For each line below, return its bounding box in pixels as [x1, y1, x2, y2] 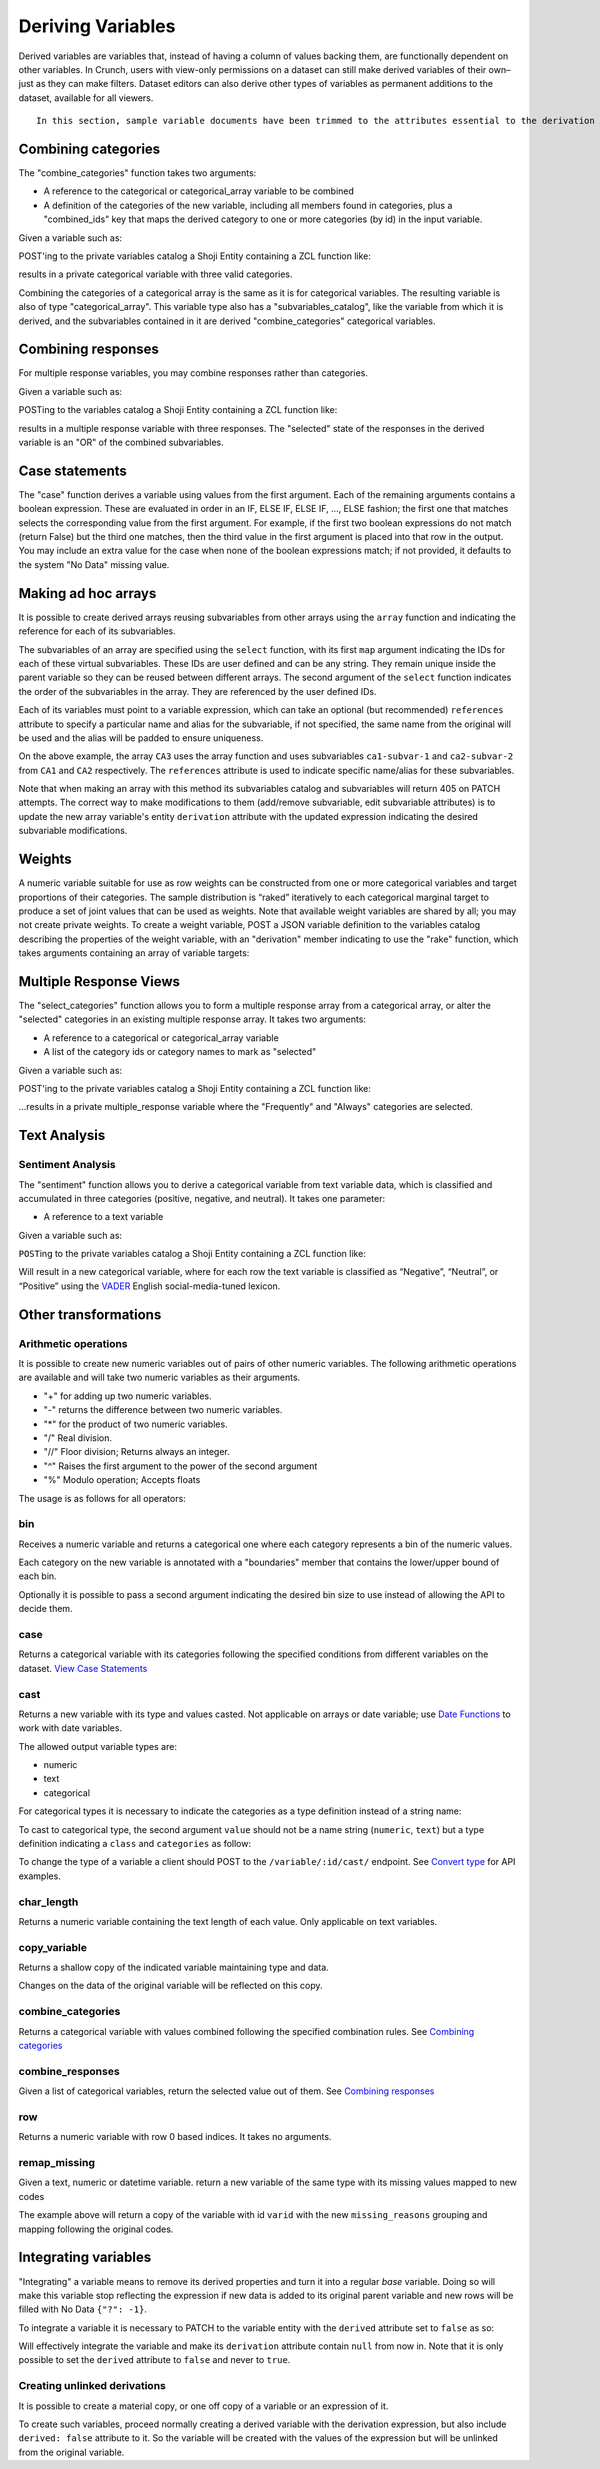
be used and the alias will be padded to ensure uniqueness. [18, 731, 264, 744]
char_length [18, 1895, 79, 1909]
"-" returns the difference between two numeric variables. [43, 1404, 283, 1416]
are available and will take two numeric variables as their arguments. [18, 1371, 301, 1384]
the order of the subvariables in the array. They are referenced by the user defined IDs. [18, 685, 377, 697]
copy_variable [18, 1940, 88, 1954]
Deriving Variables [18, 15, 176, 37]
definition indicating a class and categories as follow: [18, 1838, 252, 1850]
